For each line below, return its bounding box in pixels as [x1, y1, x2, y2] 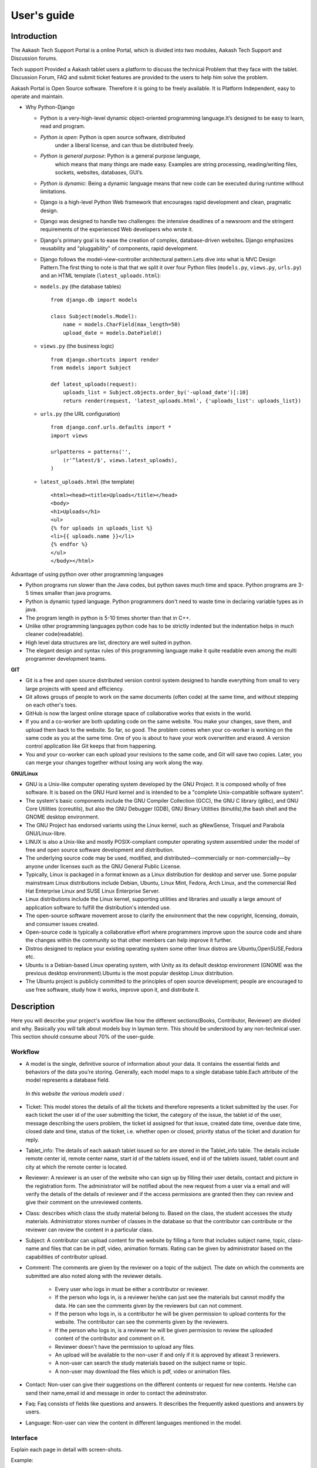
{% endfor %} [50, 541, 88, 548]
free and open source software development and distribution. [25, 846, 174, 854]
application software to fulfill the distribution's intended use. [25, 904, 171, 911]
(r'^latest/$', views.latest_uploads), [62, 457, 178, 463]
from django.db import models [50, 297, 138, 304]
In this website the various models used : [25, 1090, 124, 1097]
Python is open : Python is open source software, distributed [40, 133, 186, 140]
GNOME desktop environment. [25, 813, 100, 820]
